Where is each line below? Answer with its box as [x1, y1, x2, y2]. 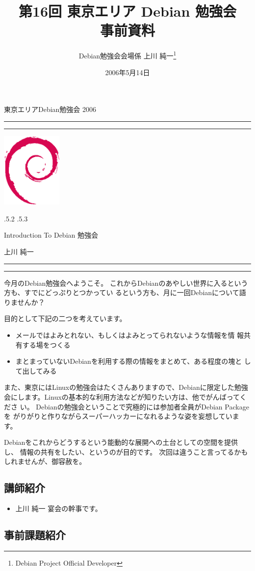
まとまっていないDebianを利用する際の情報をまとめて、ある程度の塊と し [15, 356, 251, 366]
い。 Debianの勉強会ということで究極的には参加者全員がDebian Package [20, 401, 249, 411]
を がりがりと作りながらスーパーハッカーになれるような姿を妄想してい [4, 411, 232, 421]
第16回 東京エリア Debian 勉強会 [18, 1, 237, 21]
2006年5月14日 [105, 67, 150, 77]
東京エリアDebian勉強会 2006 [4, 104, 97, 114]
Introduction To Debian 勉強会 [4, 230, 98, 240]
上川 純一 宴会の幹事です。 [15, 503, 102, 514]
